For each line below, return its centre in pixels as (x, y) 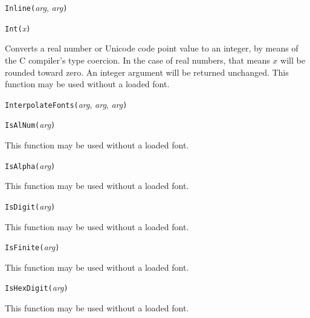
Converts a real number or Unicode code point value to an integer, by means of (152, 48)
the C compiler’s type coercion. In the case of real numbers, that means (137, 60)
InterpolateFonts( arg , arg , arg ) (66, 104)
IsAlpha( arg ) (30, 165)
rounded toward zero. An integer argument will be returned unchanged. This (147, 72)
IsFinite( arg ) (32, 247)
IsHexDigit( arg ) (37, 287)
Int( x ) (18, 28)
